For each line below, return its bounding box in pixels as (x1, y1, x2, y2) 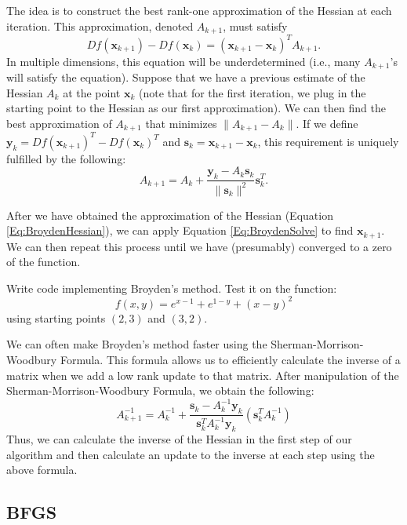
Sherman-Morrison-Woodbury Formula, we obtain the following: (6, 382, 314, 399)
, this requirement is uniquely (257, 133, 399, 149)
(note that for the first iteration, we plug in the (138, 84, 366, 100)
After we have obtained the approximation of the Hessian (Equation (6, 206, 333, 223)
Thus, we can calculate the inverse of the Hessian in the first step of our (6, 431, 352, 447)
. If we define (296, 115, 358, 131)
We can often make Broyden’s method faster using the (6, 336, 267, 352)
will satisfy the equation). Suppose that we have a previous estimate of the (6, 69, 365, 85)
